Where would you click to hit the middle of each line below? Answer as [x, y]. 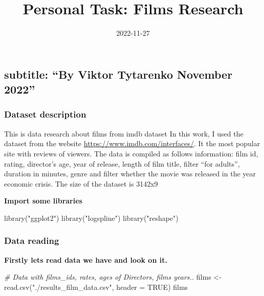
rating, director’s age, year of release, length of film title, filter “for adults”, [122, 163]
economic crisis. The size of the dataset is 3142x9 [81, 183]
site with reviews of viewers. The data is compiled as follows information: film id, [131, 153]
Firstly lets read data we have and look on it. [86, 259]
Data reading [32, 241]
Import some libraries [43, 201]
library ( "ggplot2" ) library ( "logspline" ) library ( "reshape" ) [91, 218]
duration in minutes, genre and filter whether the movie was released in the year [130, 174]
